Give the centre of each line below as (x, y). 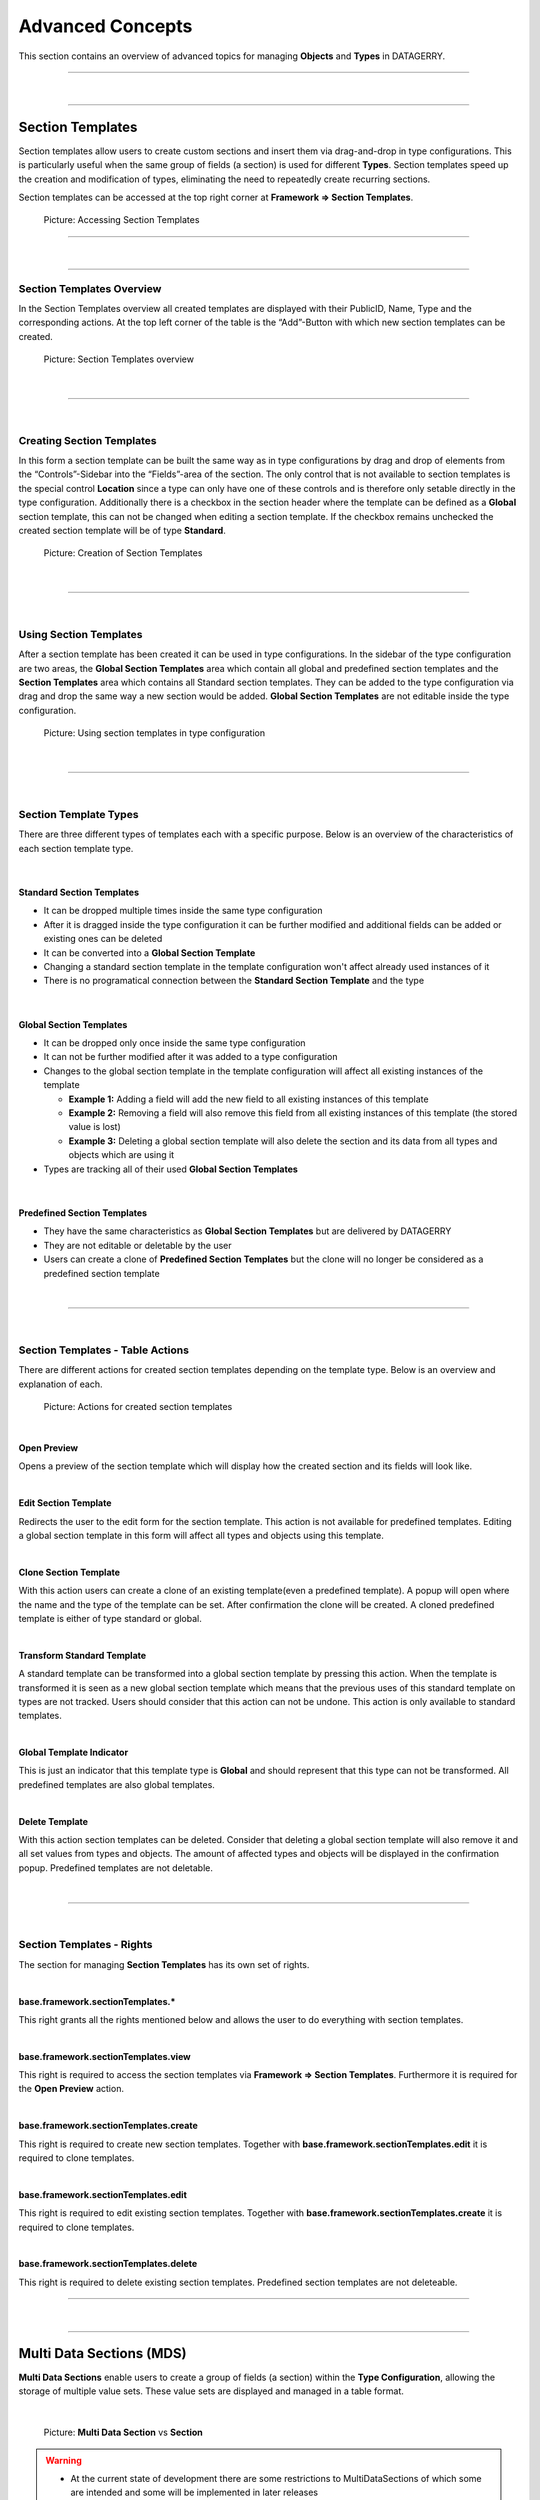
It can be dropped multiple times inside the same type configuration (183, 911)
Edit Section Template (65, 1503)
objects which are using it (121, 1155)
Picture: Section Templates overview (119, 359)
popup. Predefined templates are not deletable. (116, 1867)
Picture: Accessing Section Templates (121, 220)
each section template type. (76, 848)
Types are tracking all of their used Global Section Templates (171, 1169)
